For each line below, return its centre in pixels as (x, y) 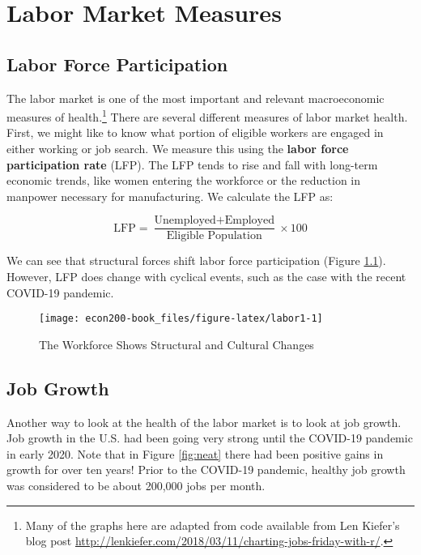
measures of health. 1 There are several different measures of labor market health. (207, 115)
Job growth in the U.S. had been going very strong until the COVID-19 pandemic (210, 438)
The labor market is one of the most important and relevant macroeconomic (196, 98)
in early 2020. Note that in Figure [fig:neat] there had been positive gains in (195, 453)
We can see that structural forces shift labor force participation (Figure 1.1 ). (196, 260)
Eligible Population (214, 236)
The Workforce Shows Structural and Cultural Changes (176, 344)
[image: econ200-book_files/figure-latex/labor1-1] (181, 319)
